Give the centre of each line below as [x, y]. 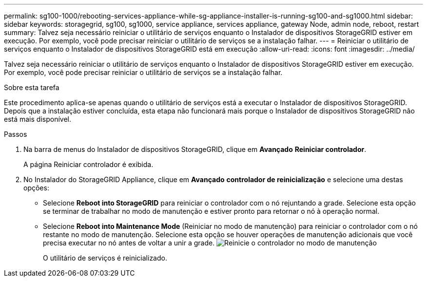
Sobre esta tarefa [32, 87]
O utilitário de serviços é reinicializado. [105, 258]
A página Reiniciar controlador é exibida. [88, 164]
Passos [16, 134]
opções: [36, 188]
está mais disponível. [38, 119]
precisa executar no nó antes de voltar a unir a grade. [129, 243]
